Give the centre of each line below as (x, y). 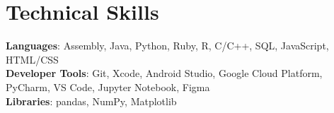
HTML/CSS (32, 59)
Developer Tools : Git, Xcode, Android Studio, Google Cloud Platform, (164, 73)
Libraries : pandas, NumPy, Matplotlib (91, 101)
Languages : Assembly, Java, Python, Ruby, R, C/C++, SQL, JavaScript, (167, 46)
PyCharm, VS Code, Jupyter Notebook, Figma (108, 87)
